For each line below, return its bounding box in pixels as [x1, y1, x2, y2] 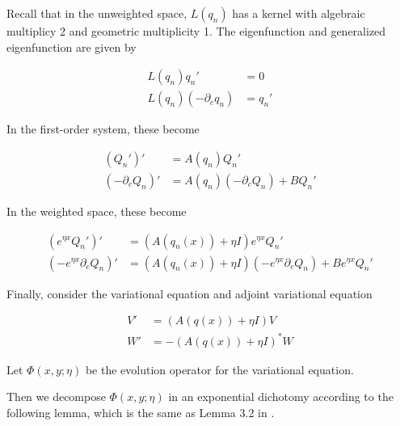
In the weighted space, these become [6, 202, 187, 219]
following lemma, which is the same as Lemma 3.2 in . [6, 403, 275, 420]
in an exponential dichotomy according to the [168, 388, 394, 405]
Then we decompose [6, 388, 106, 405]
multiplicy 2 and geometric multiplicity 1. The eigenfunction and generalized [6, 23, 386, 39]
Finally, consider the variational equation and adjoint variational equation [6, 285, 373, 302]
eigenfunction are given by [6, 38, 137, 55]
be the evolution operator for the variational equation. [85, 361, 354, 377]
